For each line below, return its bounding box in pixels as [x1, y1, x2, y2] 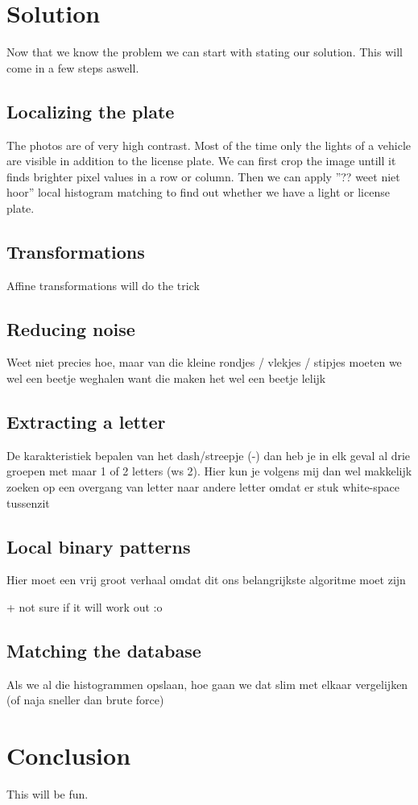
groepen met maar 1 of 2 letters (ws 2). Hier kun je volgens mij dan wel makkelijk [6, 463, 412, 479]
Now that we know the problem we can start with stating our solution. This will [6, 44, 403, 60]
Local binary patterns [6, 533, 191, 558]
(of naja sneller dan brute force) [6, 691, 164, 708]
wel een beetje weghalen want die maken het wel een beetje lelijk [6, 370, 326, 387]
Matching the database [6, 638, 201, 663]
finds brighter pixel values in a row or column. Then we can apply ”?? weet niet [6, 168, 400, 185]
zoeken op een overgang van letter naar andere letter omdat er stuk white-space [6, 479, 399, 496]
